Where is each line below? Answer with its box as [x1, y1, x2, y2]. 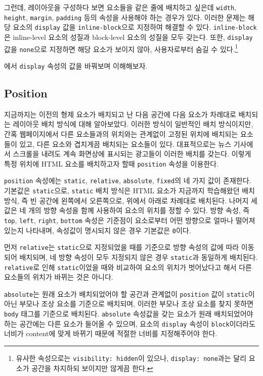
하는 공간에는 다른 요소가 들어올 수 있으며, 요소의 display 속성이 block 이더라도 [4, 318, 256, 329]
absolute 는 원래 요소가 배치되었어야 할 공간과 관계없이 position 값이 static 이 [4, 288, 255, 299]
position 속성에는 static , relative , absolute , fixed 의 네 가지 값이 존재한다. [4, 175, 251, 186]
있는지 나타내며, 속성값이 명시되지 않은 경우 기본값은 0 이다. [4, 225, 191, 235]
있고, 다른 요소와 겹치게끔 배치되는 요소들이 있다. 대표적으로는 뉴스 [19, 138, 232, 149]
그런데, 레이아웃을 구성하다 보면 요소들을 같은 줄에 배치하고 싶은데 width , [4, 2, 237, 12]
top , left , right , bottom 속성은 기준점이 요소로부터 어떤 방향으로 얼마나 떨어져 [4, 214, 255, 225]
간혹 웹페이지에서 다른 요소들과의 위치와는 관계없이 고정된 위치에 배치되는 [4, 128, 238, 139]
